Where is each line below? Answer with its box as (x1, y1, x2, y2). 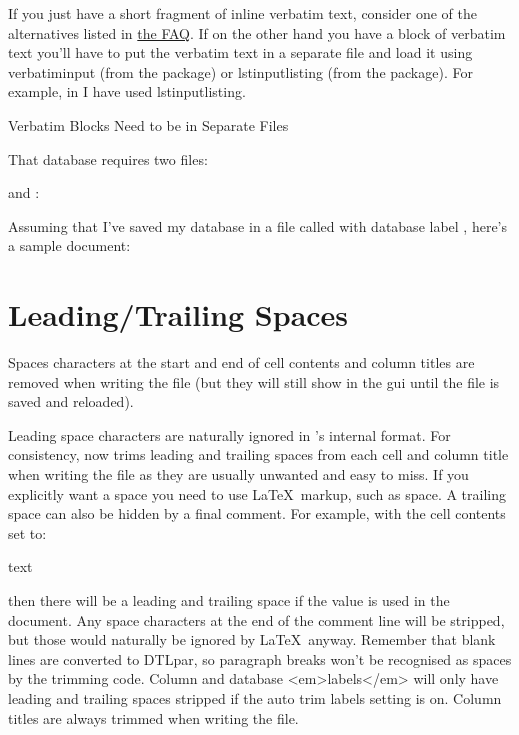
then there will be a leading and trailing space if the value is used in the (8, 590, 450, 610)
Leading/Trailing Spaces (8, 294, 349, 335)
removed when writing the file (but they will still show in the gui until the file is (8, 371, 500, 392)
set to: (8, 522, 47, 543)
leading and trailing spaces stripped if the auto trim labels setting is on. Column (8, 687, 502, 708)
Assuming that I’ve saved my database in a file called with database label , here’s (8, 215, 508, 236)
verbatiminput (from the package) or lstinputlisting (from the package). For (8, 61, 473, 82)
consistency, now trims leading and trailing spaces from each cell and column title (8, 444, 509, 465)
